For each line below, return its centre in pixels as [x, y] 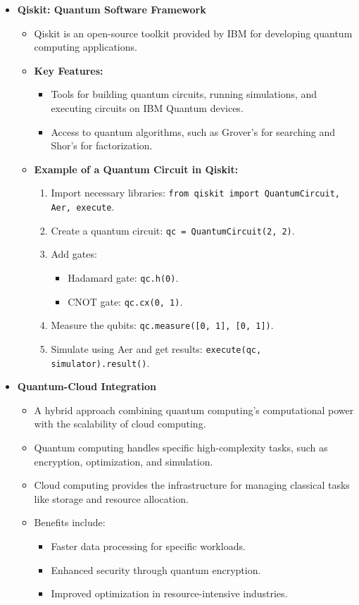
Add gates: [74, 254]
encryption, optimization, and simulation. [124, 461]
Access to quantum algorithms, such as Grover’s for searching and [193, 131]
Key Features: [69, 70]
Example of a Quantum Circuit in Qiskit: [136, 169]
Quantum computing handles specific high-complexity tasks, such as [181, 447]
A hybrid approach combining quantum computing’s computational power [194, 410]
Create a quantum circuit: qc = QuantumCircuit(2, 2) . [173, 230]
